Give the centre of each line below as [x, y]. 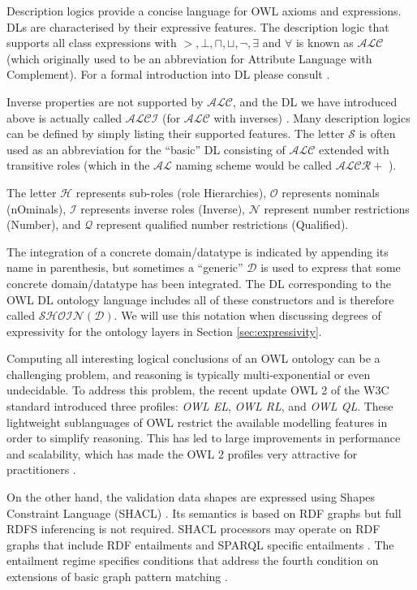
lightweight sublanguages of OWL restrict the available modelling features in [197, 422]
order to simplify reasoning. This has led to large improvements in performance [204, 438]
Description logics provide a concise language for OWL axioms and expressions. [204, 11]
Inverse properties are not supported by [105, 101]
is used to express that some [331, 267]
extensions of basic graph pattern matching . [117, 576]
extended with [354, 149]
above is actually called [64, 117]
